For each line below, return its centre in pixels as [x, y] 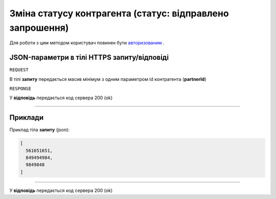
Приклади [27, 118]
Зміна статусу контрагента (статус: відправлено [119, 13]
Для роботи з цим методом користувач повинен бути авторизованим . [87, 43]
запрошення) [39, 28]
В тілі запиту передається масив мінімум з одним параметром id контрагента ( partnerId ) [108, 79]
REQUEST [19, 70]
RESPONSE [20, 89]
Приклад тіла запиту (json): [40, 130]
